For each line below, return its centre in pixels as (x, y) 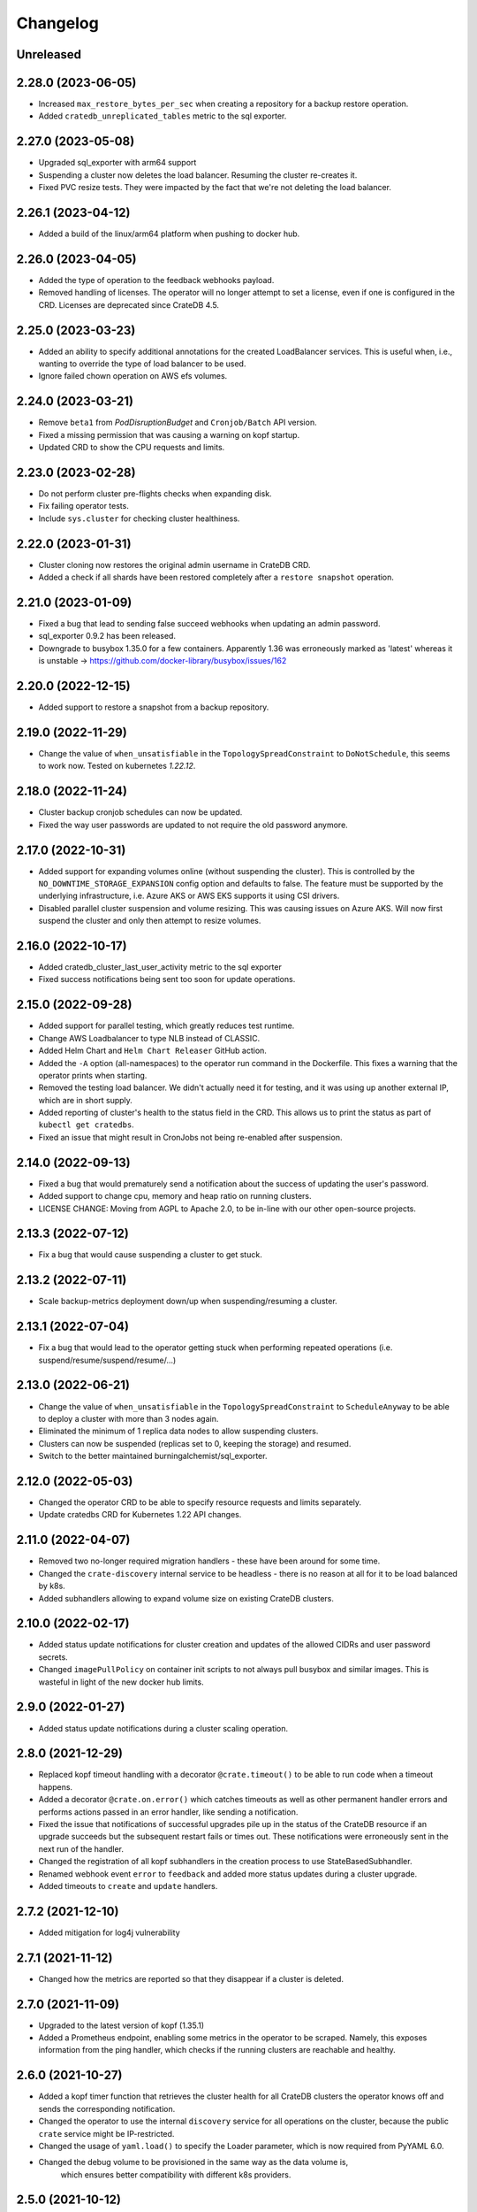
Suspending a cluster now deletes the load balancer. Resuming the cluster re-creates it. (198, 175)
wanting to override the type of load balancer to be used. (142, 364)
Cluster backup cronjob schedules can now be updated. (140, 812)
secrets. (53, 1657)
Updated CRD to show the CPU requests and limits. (132, 448)
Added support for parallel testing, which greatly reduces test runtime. (167, 1025)
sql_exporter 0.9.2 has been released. (107, 636)
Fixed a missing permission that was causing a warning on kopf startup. (169, 434)
